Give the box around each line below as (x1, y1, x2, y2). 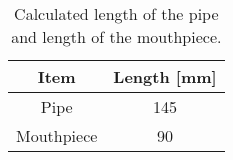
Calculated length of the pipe (14, 2, 219, 25)
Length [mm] (113, 65, 217, 88)
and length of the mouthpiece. (11, 25, 222, 48)
